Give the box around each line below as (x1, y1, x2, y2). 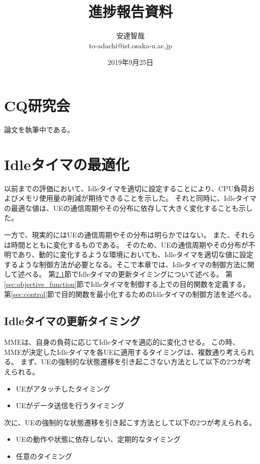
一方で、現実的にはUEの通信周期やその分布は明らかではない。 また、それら (4, 229, 255, 240)
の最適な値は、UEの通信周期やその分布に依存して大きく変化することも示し (4, 202, 253, 213)
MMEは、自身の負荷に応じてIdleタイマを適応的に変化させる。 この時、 (4, 337, 239, 347)
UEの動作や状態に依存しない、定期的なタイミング (16, 434, 181, 444)
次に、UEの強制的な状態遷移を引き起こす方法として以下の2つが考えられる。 (4, 417, 256, 427)
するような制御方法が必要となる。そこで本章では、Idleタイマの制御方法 (4, 259, 240, 269)
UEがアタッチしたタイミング (16, 383, 110, 394)
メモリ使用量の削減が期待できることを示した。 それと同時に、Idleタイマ (18, 193, 256, 203)
